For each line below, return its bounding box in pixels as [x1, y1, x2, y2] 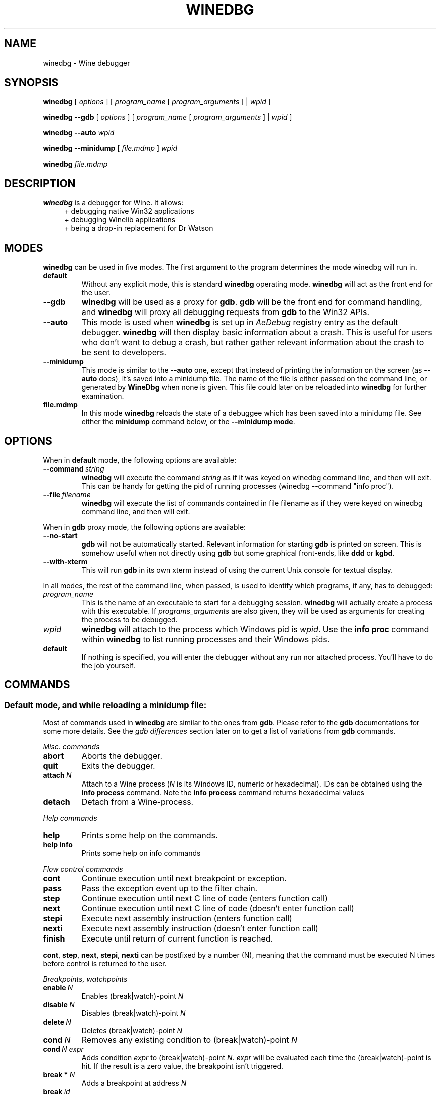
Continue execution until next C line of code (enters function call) [81, 893, 328, 904]
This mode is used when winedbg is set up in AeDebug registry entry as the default [81, 317, 398, 328]
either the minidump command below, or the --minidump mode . [81, 417, 295, 426]
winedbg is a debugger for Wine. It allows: [43, 198, 184, 207]
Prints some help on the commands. [81, 830, 218, 841]
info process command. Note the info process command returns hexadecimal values [81, 788, 364, 797]
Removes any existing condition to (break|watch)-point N [81, 1035, 298, 1045]
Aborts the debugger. [81, 751, 162, 761]
